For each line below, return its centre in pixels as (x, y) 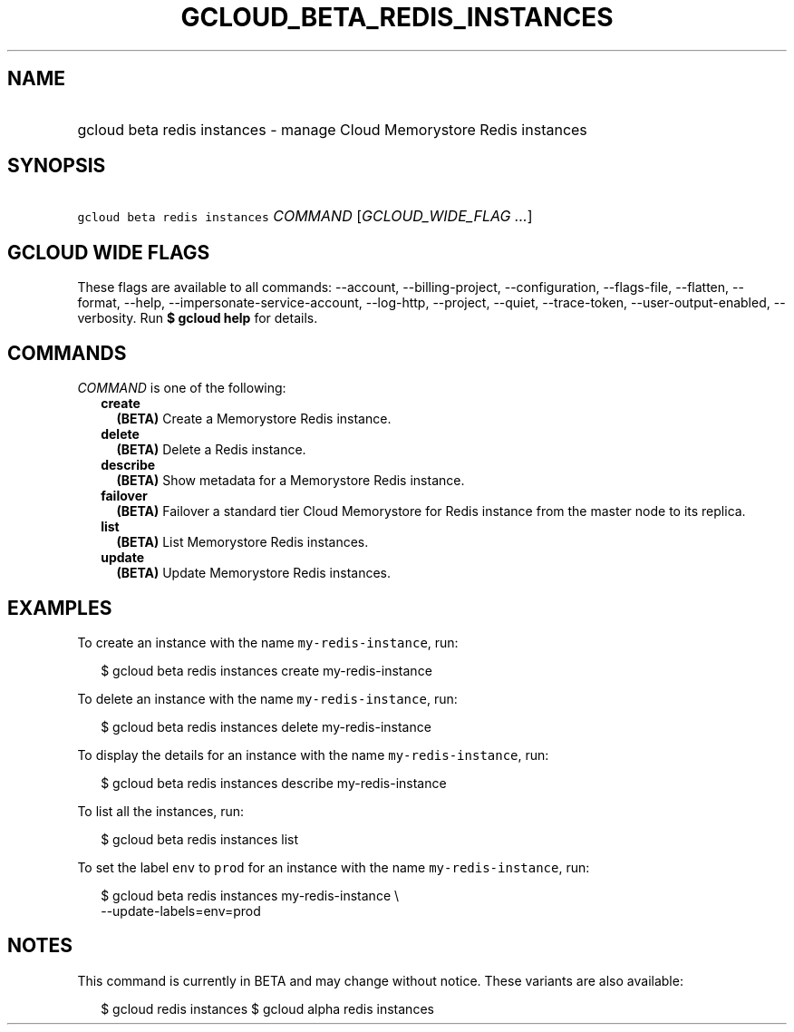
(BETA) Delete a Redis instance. (211, 450)
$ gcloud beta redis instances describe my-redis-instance (274, 783)
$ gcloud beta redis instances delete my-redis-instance (266, 726)
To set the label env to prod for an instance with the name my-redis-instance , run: (334, 867)
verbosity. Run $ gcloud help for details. (198, 318)
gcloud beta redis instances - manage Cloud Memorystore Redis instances (332, 129)
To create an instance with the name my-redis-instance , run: (268, 642)
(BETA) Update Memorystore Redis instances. (254, 573)
